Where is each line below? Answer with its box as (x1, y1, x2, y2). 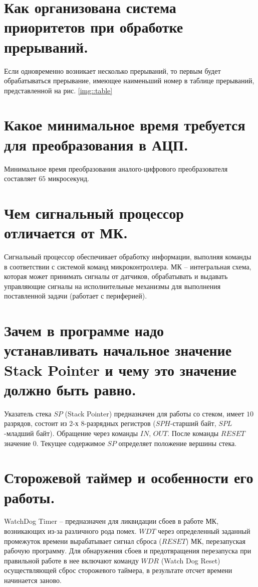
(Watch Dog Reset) (161, 555, 220, 565)
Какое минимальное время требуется (4, 114, 245, 135)
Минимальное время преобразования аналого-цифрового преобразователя (4, 163, 228, 174)
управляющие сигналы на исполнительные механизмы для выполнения (4, 280, 221, 291)
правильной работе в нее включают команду (4, 555, 139, 565)
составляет (4, 173, 37, 184)
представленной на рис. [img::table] (4, 85, 113, 95)
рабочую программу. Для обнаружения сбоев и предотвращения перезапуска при (4, 545, 251, 556)
